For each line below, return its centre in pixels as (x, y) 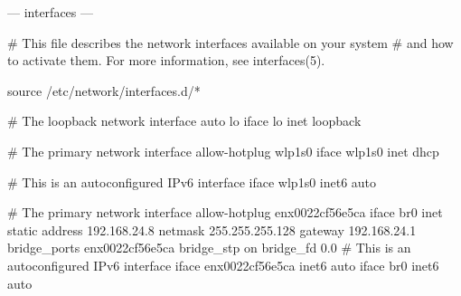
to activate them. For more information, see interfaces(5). (166, 60)
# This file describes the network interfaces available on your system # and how (230, 42)
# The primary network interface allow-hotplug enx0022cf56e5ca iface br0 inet (225, 212)
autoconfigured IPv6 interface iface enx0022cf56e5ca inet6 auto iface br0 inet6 (223, 265)
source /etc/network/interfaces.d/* (104, 90)
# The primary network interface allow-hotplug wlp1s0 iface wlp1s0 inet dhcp (223, 151)
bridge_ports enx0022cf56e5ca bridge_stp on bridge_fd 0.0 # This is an (209, 248)
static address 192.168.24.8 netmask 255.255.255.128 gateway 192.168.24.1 (212, 229)
